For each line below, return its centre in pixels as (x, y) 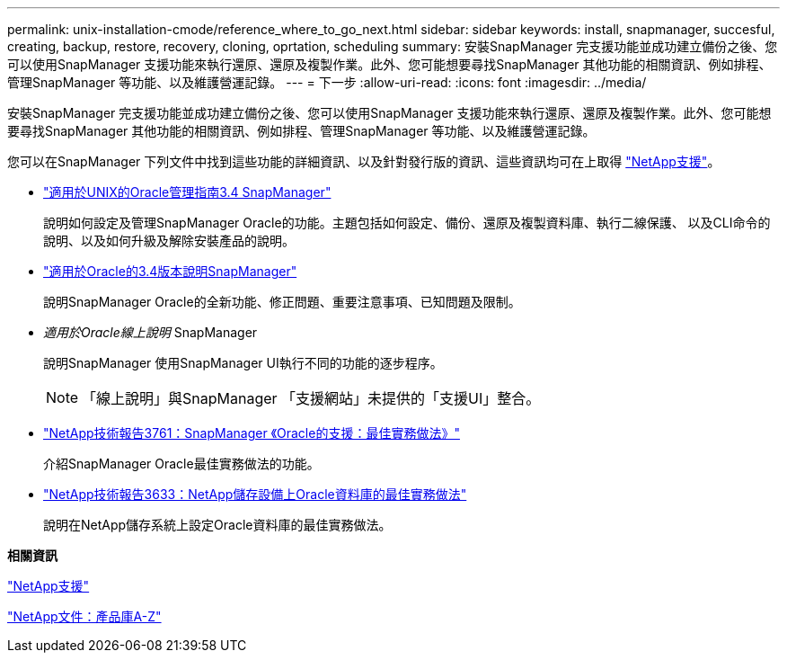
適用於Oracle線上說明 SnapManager (150, 332)
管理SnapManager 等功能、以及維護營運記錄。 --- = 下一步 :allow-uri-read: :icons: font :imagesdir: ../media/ (327, 82)
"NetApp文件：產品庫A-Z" (84, 616)
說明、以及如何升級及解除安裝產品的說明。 (169, 241)
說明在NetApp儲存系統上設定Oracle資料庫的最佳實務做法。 (217, 525)
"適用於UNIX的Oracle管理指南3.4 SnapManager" (187, 192)
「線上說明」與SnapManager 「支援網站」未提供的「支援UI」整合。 (311, 398)
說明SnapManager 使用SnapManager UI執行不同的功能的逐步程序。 (243, 363)
